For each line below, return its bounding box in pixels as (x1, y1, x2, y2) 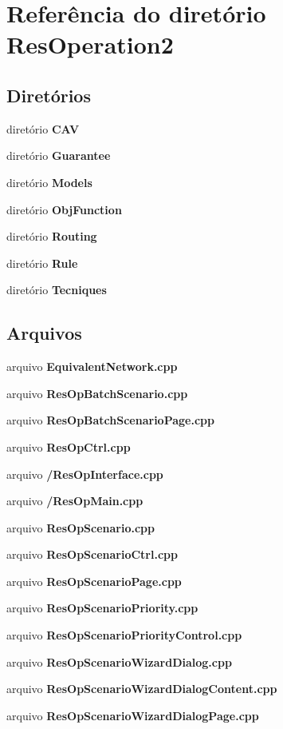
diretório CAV (6, 120, 80, 137)
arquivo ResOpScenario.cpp (6, 519, 155, 536)
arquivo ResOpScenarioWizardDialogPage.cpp (6, 707, 259, 723)
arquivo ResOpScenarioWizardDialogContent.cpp (6, 680, 277, 697)
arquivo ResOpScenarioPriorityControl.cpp (6, 627, 242, 643)
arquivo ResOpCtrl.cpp (6, 438, 131, 455)
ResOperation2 (6, 28, 174, 61)
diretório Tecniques (6, 281, 107, 298)
